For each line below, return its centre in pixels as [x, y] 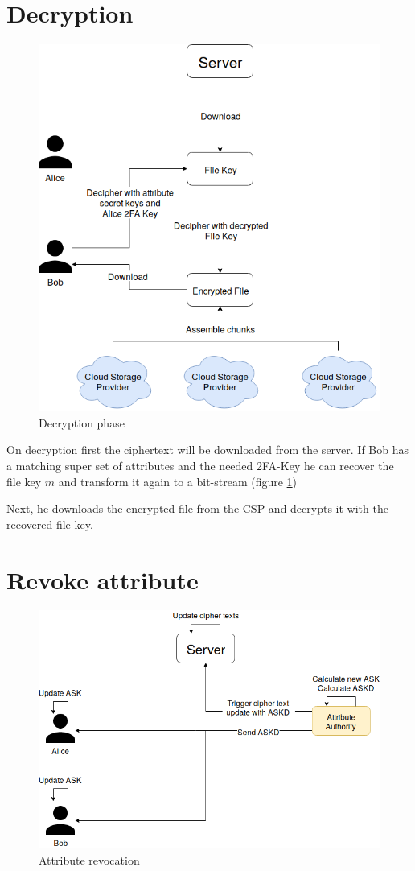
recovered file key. [50, 524]
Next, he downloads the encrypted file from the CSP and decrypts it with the [197, 508]
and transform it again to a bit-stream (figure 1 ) [178, 481]
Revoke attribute [103, 579]
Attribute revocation [89, 859]
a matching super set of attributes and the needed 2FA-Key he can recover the [200, 465]
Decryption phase [82, 422]
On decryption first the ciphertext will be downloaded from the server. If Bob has [208, 450]
